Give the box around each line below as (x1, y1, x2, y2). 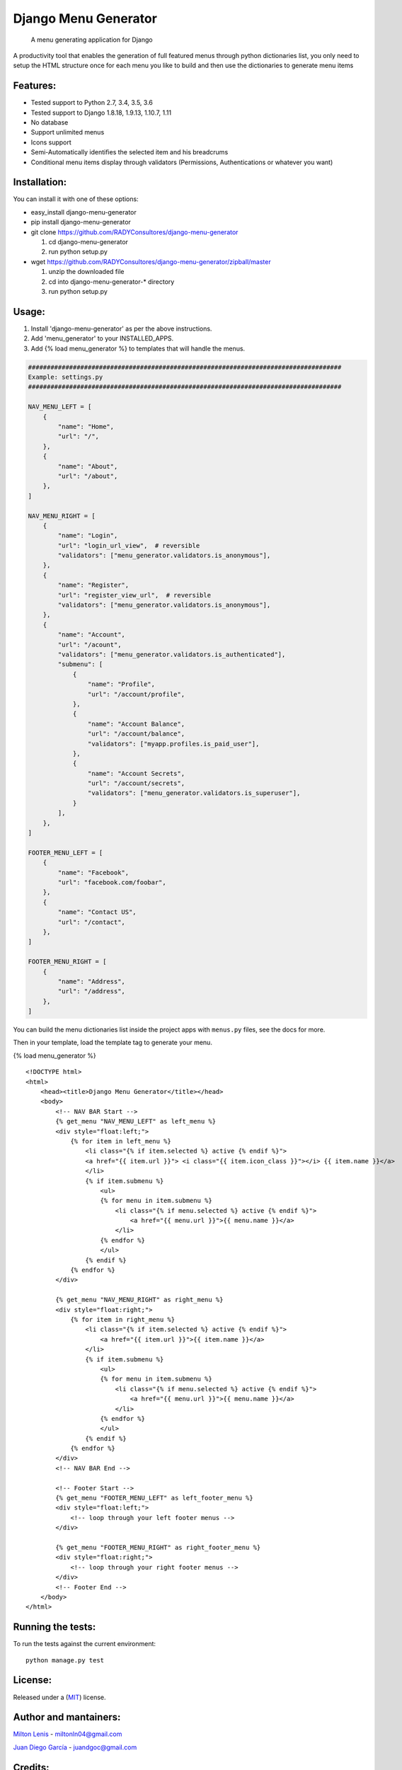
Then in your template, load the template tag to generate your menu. (13, 1038, 212, 1047)
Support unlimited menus (30, 128, 105, 137)
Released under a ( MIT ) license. (13, 1693, 106, 1701)
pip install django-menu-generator (30, 218, 131, 227)
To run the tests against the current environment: (13, 1640, 156, 1648)
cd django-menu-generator (48, 238, 129, 246)
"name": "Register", (57, 581, 130, 589)
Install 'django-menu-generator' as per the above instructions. (30, 324, 212, 333)
